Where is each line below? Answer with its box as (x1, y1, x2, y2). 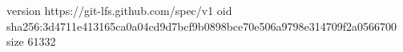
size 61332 (6, 33, 56, 50)
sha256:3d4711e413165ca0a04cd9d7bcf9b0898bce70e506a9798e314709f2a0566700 (6, 17, 397, 34)
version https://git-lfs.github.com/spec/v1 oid (6, 2, 232, 18)
